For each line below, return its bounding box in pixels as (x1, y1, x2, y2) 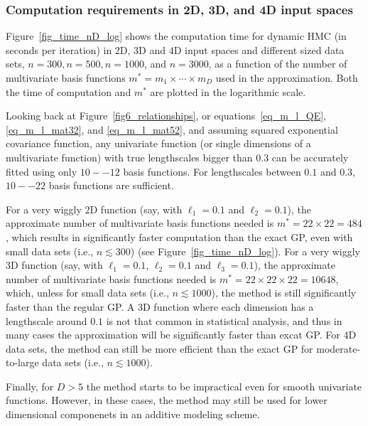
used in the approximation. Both (215, 70, 358, 85)
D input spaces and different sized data (173, 42, 345, 57)
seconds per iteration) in (6, 42, 112, 57)
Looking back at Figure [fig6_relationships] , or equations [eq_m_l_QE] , (6, 108, 326, 123)
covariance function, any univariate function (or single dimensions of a (6, 136, 311, 151)
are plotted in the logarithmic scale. (150, 84, 306, 99)
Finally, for (6, 378, 54, 393)
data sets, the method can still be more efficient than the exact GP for (6, 341, 313, 356)
